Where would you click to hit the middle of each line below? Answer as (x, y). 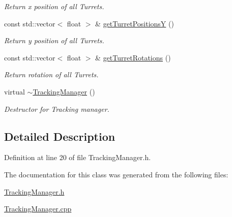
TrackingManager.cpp (38, 209)
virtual (14, 91)
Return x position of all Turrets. (54, 6)
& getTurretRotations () (133, 57)
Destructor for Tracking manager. (57, 108)
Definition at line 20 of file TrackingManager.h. (78, 157)
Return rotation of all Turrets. (51, 74)
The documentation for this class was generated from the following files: (116, 174)
